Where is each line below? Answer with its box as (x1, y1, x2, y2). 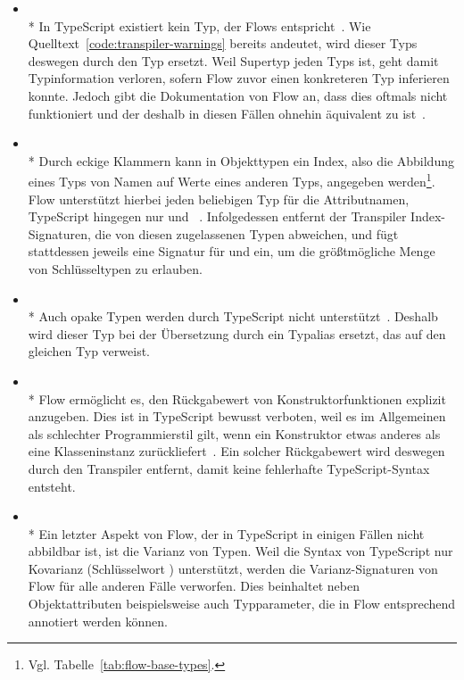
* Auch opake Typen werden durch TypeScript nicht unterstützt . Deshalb (28, 307, 438, 326)
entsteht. (28, 477, 76, 495)
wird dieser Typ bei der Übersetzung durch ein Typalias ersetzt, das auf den (28, 324, 446, 343)
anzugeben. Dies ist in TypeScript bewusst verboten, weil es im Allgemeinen (28, 407, 446, 426)
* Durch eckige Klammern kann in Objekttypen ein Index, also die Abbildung (28, 151, 454, 170)
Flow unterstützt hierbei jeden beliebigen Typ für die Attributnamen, (28, 189, 410, 208)
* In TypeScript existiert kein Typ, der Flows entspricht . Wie (28, 16, 371, 35)
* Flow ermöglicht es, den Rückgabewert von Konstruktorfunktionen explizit (28, 389, 446, 408)
